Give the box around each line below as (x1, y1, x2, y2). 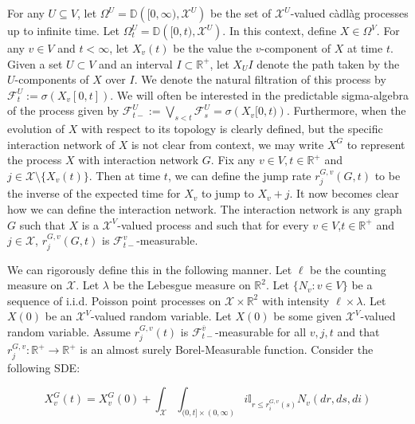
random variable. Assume (7, 323, 131, 340)
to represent (346, 135, 405, 152)
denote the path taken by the (256, 55, 400, 72)
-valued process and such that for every (117, 216, 309, 233)
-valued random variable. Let (90, 308, 232, 324)
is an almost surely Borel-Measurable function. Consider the (80, 341, 374, 358)
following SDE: (7, 359, 80, 375)
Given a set (7, 55, 63, 72)
